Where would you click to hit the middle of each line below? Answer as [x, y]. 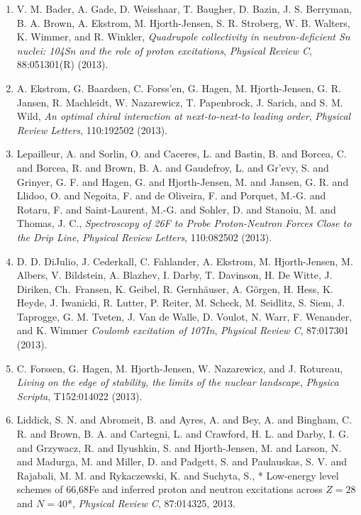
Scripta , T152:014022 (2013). [79, 395]
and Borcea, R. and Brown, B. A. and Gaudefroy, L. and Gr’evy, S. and [173, 167]
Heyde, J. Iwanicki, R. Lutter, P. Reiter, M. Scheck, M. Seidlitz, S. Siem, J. [181, 303]
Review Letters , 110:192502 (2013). [92, 129]
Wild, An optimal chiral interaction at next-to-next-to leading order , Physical [184, 116]
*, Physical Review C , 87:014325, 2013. [151, 503]
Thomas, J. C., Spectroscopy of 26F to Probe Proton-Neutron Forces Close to [184, 223]
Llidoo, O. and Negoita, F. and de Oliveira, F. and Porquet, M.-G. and [171, 195]
